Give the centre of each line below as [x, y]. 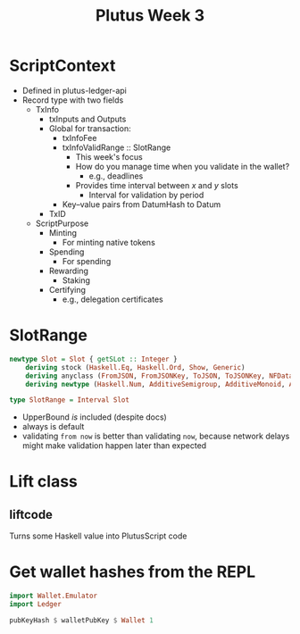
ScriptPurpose [62, 223]
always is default [53, 427]
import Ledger [36, 605]
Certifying [67, 289]
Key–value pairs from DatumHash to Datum [142, 204]
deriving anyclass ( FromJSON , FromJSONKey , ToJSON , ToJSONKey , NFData [159, 376]
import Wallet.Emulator [54, 596]
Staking [76, 280]
